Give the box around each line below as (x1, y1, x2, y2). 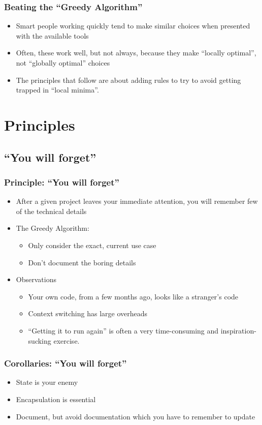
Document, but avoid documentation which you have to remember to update (16, 411, 255, 421)
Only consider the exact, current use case (28, 239, 156, 250)
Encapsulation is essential (16, 393, 96, 404)
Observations (16, 274, 56, 285)
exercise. (53, 335, 80, 346)
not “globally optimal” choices (16, 57, 110, 68)
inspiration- (220, 325, 256, 336)
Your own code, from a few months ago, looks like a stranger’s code (28, 291, 239, 301)
